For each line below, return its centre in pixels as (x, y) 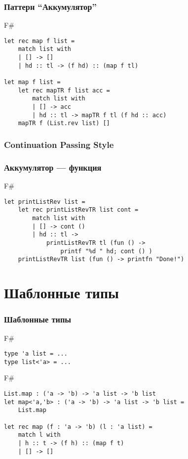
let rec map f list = (39, 41)
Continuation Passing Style (59, 144)
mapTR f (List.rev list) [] (64, 123)
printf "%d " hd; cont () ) (106, 251)
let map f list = (32, 82)
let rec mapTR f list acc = (64, 90)
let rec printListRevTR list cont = (78, 210)
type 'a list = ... (36, 354)
